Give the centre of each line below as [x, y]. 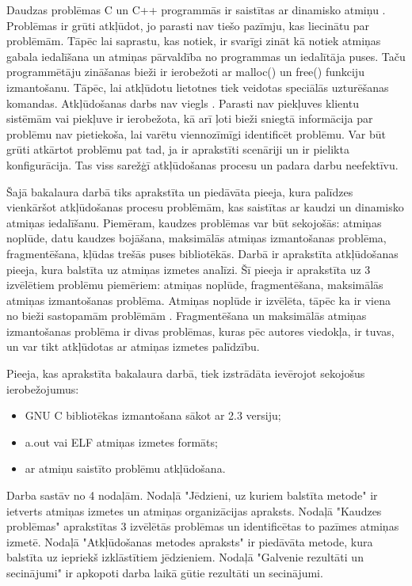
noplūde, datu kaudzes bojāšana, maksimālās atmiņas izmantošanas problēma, [196, 238]
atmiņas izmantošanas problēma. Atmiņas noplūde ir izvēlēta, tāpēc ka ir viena [198, 300]
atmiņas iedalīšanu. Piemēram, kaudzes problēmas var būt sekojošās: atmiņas [194, 222]
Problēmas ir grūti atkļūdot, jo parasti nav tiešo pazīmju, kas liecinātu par [188, 25]
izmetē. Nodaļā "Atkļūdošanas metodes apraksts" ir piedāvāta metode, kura [190, 541]
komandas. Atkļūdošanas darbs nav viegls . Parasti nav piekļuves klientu [183, 103]
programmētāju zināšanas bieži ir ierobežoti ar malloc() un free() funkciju [185, 72]
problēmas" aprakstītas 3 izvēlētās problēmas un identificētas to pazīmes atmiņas [203, 526]
